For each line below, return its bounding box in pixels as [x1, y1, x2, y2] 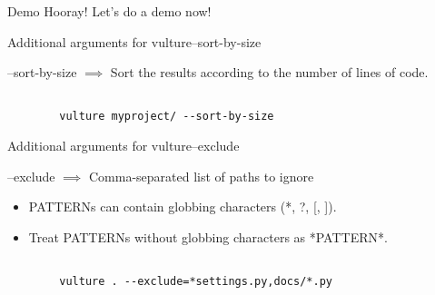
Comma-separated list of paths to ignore [88, 166, 314, 185]
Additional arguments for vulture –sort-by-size [7, 32, 262, 51]
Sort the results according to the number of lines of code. [110, 63, 429, 82]
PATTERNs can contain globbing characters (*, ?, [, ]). [28, 197, 337, 216]
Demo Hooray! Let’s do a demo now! [7, 2, 212, 20]
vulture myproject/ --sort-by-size [59, 110, 274, 123]
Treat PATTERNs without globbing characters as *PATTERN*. [28, 227, 388, 246]
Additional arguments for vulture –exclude [7, 136, 240, 155]
